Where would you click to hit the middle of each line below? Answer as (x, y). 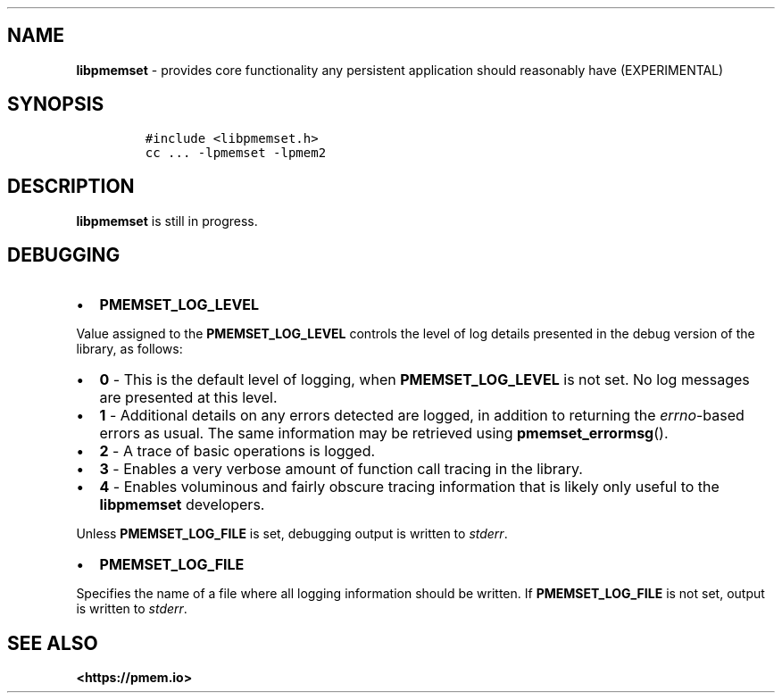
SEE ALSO (53, 643)
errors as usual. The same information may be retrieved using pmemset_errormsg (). (384, 433)
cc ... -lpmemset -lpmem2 (236, 152)
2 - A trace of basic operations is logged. (237, 451)
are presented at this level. (188, 398)
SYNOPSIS (56, 104)
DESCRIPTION (71, 187)
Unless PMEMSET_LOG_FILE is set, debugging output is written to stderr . (292, 534)
